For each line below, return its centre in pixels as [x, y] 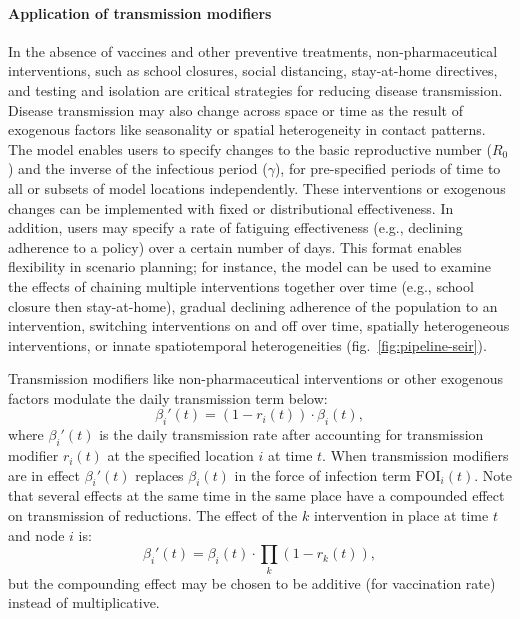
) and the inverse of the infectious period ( [138, 168]
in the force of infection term [322, 474]
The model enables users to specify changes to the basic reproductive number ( [250, 148]
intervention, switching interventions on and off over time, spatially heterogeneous [259, 325]
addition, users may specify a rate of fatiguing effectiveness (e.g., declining [235, 227]
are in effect [44, 474]
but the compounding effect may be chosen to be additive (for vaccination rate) [252, 582]
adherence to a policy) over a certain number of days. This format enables [235, 246]
